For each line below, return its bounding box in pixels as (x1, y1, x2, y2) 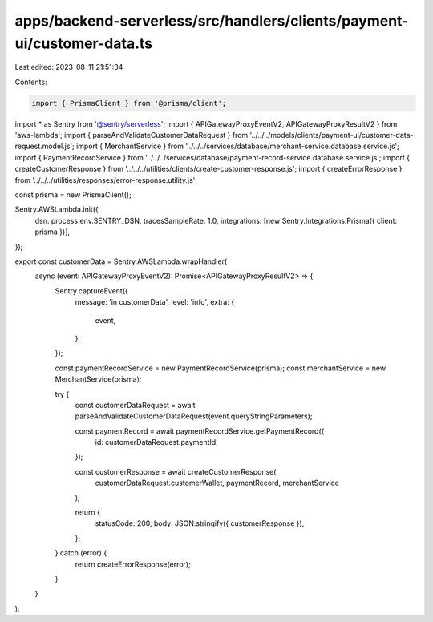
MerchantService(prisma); (55, 374, 142, 384)
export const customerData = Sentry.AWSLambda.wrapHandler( (14, 256, 228, 266)
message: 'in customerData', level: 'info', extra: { (75, 297, 235, 307)
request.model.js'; (14, 141, 75, 151)
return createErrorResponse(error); (75, 559, 192, 569)
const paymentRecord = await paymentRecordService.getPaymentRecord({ (75, 426, 325, 436)
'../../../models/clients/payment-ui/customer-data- (249, 131, 414, 140)
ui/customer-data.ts (14, 34, 152, 52)
